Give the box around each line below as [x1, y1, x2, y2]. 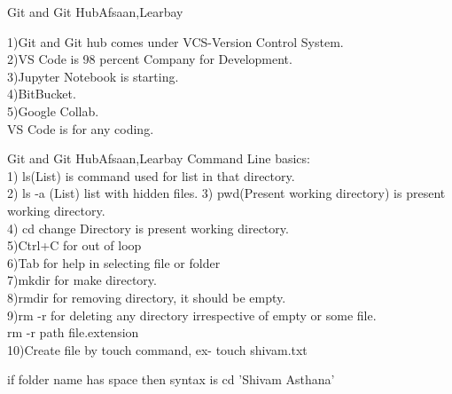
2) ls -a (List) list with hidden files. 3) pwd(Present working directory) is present [7, 184, 446, 202]
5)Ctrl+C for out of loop [7, 236, 142, 255]
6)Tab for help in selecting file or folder [7, 253, 221, 272]
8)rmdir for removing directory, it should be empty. [7, 288, 286, 306]
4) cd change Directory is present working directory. [7, 218, 289, 237]
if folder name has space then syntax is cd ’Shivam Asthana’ [7, 370, 335, 389]
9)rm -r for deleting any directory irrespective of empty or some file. [7, 305, 377, 324]
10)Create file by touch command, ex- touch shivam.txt [7, 340, 308, 359]
